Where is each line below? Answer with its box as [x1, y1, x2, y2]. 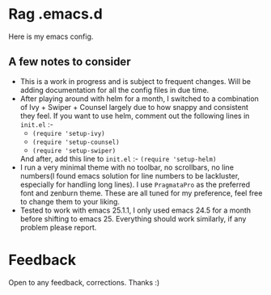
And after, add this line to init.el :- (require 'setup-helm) [19, 154, 217, 163]
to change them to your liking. [19, 196, 120, 206]
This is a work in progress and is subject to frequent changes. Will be [19, 76, 251, 86]
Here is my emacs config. [8, 32, 94, 41]
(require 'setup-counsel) [32, 138, 120, 146]
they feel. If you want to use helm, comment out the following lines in [19, 111, 250, 120]
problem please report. [19, 222, 97, 232]
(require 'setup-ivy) [32, 129, 105, 137]
